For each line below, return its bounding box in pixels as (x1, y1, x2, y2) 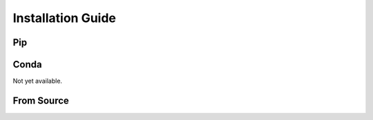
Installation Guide (12, 10, 117, 26)
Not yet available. (12, 77, 62, 86)
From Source (12, 94, 69, 106)
